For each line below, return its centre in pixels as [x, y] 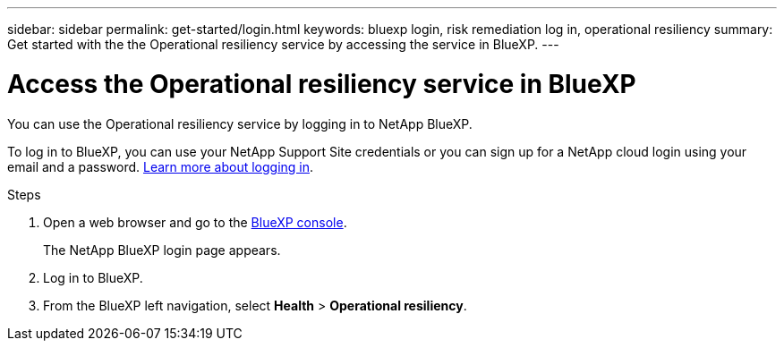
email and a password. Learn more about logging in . [161, 166]
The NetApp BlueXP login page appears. [162, 250]
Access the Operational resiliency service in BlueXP [322, 84]
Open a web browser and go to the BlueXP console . [195, 222]
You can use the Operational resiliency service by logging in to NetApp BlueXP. [240, 123]
